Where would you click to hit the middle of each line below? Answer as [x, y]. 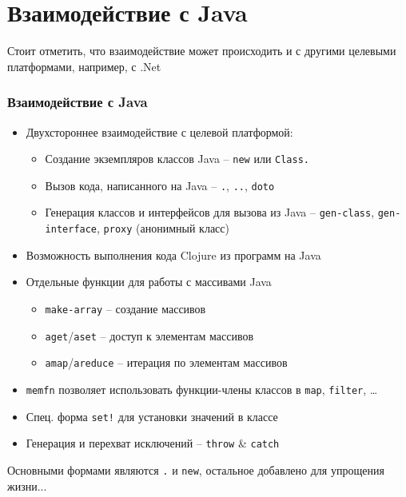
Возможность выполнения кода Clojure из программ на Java [173, 254]
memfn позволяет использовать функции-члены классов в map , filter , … [202, 389]
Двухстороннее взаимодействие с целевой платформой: [159, 131]
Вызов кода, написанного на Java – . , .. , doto [160, 185]
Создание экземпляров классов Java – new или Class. [177, 159]
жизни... [27, 485]
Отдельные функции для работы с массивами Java [149, 282]
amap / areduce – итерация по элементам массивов [166, 362]
